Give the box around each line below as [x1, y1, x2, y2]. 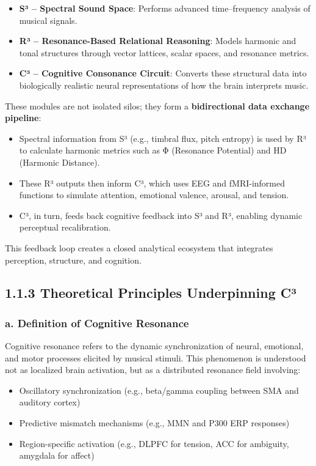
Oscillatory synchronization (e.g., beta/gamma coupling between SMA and [19, 383, 299, 396]
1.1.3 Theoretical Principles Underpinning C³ [5, 283, 296, 302]
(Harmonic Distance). [19, 155, 100, 168]
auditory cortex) [19, 396, 81, 409]
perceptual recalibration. [19, 221, 111, 234]
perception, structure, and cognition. [5, 253, 142, 266]
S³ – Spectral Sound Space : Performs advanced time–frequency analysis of [19, 2, 311, 14]
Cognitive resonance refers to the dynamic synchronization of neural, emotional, [5, 339, 304, 352]
